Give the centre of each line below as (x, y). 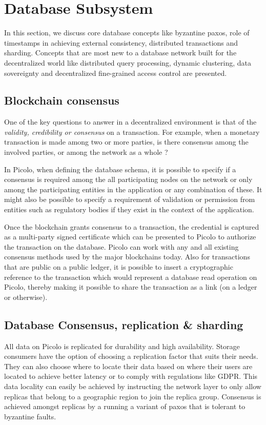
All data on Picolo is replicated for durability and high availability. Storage (122, 346)
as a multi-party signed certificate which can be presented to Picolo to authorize (130, 237)
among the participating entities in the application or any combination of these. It (133, 189)
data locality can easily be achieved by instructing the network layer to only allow (133, 386)
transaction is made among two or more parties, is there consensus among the (126, 142)
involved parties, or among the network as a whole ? (86, 152)
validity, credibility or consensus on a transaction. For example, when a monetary (132, 131)
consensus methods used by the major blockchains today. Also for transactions (127, 257)
